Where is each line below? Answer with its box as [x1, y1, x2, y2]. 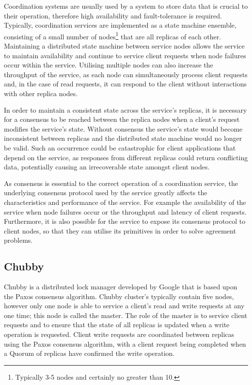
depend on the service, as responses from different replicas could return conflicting [4, 152, 248, 162]
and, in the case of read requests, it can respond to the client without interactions [4, 79, 247, 89]
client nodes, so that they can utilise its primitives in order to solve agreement [4, 225, 236, 235]
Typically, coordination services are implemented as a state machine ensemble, [4, 20, 236, 30]
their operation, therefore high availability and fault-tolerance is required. [4, 10, 222, 20]
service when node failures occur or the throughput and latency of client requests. [4, 206, 247, 217]
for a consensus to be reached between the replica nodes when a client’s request [4, 114, 240, 124]
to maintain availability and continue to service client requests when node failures [4, 50, 246, 60]
